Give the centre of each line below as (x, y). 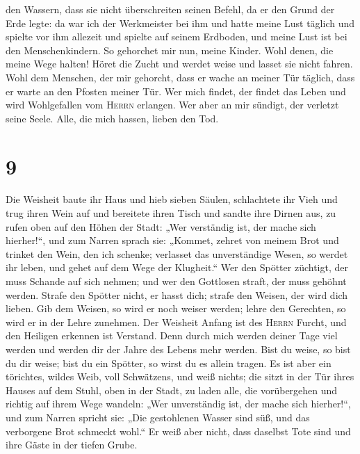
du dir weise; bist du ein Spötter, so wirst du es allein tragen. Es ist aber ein (169, 363)
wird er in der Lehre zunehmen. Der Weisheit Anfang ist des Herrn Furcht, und (176, 322)
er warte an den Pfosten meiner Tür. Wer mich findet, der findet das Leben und (176, 91)
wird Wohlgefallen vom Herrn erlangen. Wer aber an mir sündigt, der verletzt (172, 105)
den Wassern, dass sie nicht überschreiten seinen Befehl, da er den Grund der (170, 9)
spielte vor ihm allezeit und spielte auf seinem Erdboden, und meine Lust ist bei (177, 37)
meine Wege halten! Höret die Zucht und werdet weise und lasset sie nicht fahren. (179, 64)
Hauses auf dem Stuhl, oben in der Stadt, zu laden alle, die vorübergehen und (172, 390)
